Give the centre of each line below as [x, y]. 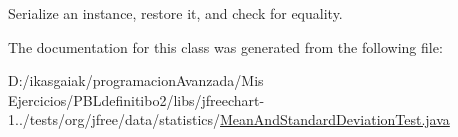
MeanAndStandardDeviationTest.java [335, 119]
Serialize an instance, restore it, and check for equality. [175, 13]
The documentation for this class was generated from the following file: [225, 46]
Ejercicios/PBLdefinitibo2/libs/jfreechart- [136, 99]
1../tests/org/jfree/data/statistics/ [114, 119]
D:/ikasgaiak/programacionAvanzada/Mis [136, 80]
